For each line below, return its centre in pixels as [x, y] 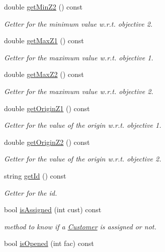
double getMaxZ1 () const [44, 40]
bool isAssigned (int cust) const [53, 209]
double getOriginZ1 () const [47, 108]
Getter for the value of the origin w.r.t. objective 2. [83, 159]
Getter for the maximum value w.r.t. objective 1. [79, 57]
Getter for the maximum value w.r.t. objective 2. [79, 91]
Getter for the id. [31, 192]
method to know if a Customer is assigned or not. [80, 226]
